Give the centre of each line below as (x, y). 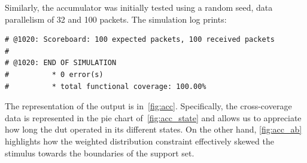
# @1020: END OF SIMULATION (61, 63)
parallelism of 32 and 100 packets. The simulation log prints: (116, 19)
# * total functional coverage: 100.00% (106, 86)
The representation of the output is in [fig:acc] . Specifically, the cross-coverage (148, 106)
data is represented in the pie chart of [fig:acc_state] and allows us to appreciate (153, 117)
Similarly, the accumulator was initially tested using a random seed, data (139, 7)
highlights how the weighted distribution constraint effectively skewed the (139, 141)
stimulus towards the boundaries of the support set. (100, 153)
